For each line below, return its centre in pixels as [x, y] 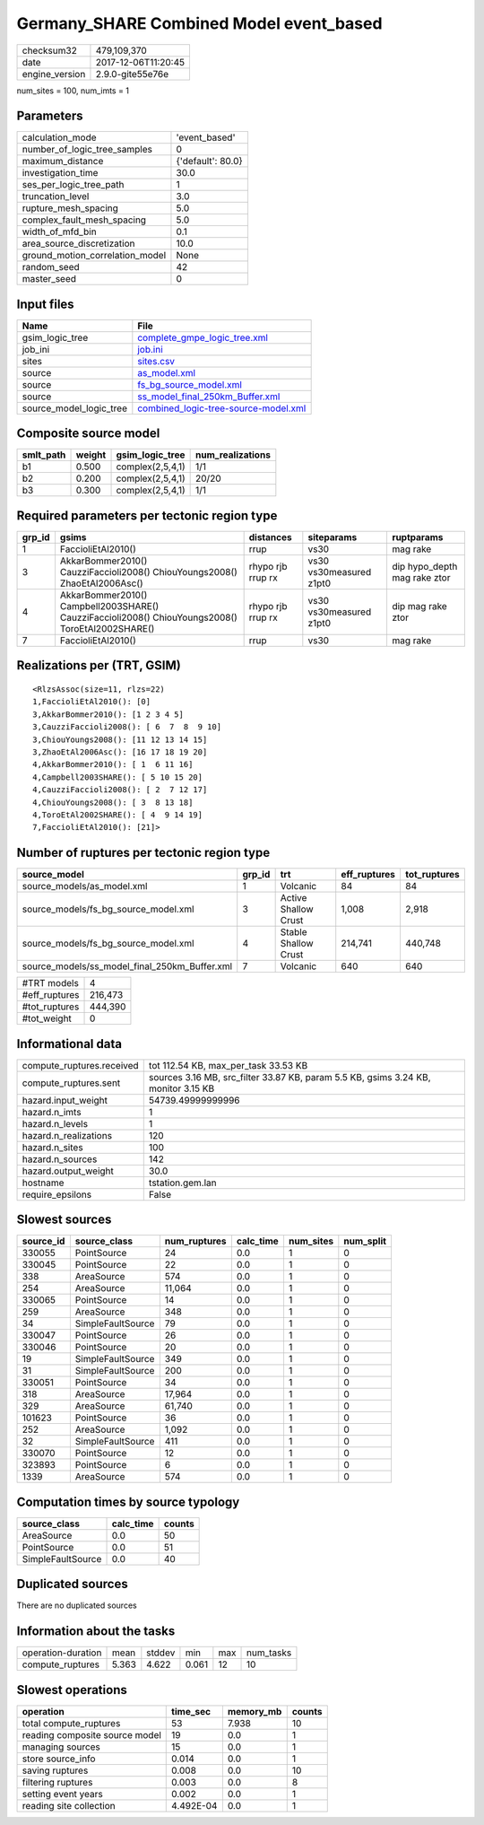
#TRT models [51, 983]
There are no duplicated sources [77, 1605]
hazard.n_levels [55, 1123]
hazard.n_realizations [67, 1135]
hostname [43, 1183]
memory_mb [255, 1711]
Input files [46, 304]
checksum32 [50, 50]
